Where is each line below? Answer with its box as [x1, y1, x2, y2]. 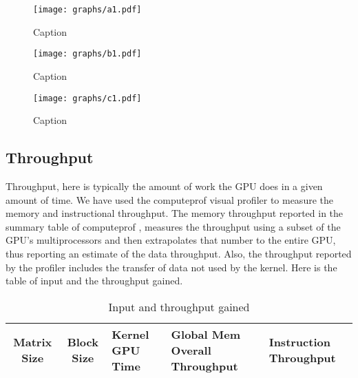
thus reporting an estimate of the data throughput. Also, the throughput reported [6, 246, 352, 260]
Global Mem [171, 326, 240, 342]
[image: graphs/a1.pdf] [33, 5, 142, 14]
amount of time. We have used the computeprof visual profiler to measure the [6, 192, 333, 207]
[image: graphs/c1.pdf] [33, 93, 142, 103]
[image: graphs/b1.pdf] [33, 49, 142, 59]
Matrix [13, 334, 52, 350]
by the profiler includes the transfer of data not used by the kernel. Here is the [6, 260, 337, 274]
